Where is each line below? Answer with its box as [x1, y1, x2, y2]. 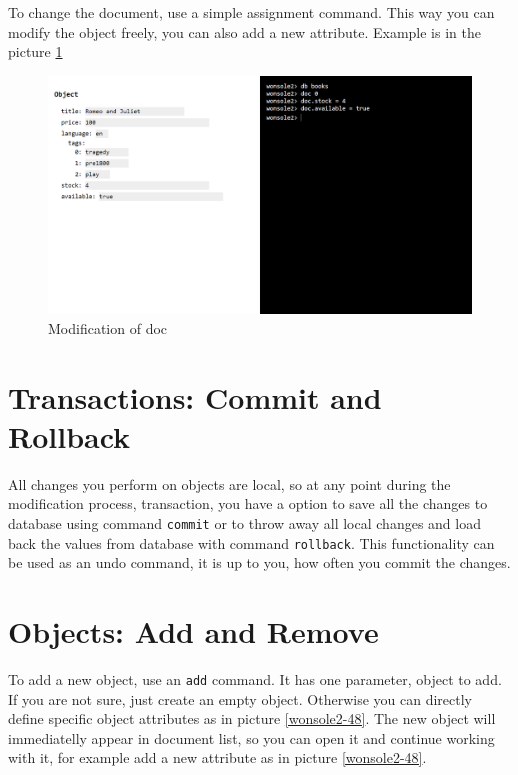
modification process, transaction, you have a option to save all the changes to [8, 493, 488, 514]
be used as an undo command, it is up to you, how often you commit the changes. [8, 552, 511, 573]
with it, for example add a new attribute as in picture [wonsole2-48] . [8, 747, 427, 768]
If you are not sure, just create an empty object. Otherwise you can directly [8, 688, 472, 709]
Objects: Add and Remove [8, 611, 379, 652]
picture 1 [8, 41, 63, 62]
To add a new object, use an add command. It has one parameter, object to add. [8, 669, 502, 689]
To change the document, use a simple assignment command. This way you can [8, 2, 495, 22]
